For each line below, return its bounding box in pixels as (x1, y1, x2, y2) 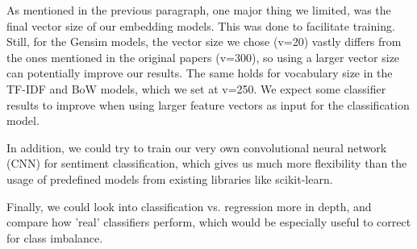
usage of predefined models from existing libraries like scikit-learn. (6, 170, 333, 187)
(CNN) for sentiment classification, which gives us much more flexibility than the (6, 155, 407, 172)
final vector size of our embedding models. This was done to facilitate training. (6, 17, 395, 34)
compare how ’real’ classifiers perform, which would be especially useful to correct (6, 214, 411, 230)
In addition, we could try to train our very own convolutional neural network (6, 139, 387, 156)
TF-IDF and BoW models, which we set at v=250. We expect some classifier (6, 80, 386, 97)
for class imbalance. (6, 229, 103, 246)
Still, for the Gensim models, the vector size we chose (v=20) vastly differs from (6, 33, 402, 50)
